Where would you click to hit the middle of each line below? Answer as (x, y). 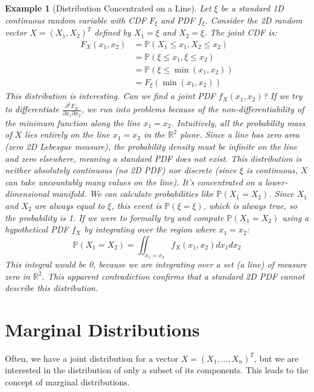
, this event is (136, 205)
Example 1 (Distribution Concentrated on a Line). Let (108, 8)
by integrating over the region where (150, 229)
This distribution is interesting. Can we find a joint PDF (110, 96)
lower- (277, 182)
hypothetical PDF (37, 229)
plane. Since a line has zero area (240, 134)
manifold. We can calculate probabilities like (133, 194)
